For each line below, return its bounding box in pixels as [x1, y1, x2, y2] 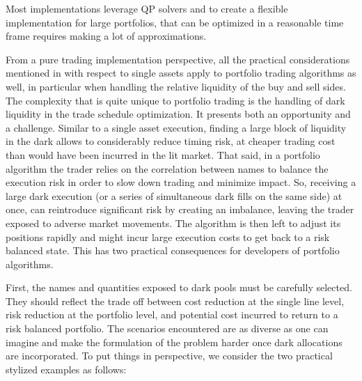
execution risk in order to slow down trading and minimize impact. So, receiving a [6, 175, 356, 189]
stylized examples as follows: [6, 361, 127, 376]
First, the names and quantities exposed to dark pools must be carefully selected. [6, 280, 352, 295]
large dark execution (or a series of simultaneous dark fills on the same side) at [6, 188, 343, 203]
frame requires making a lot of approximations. [6, 29, 207, 43]
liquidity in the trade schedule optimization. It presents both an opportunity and [6, 107, 351, 121]
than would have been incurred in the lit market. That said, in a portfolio [6, 147, 320, 162]
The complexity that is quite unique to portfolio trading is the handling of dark [6, 93, 345, 107]
